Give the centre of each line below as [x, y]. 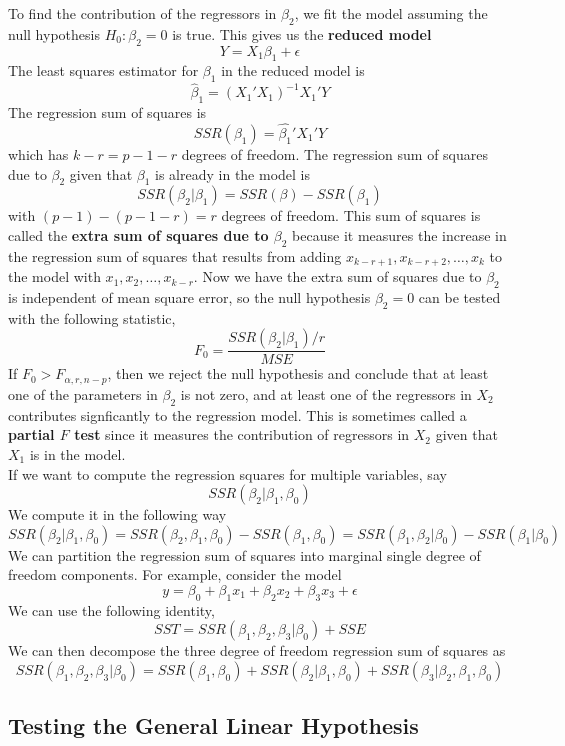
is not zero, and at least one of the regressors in [326, 393]
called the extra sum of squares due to [138, 235]
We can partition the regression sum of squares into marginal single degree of [244, 554]
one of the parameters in [83, 393]
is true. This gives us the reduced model [302, 33]
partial [31, 434]
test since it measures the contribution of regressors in [242, 434]
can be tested [459, 297]
